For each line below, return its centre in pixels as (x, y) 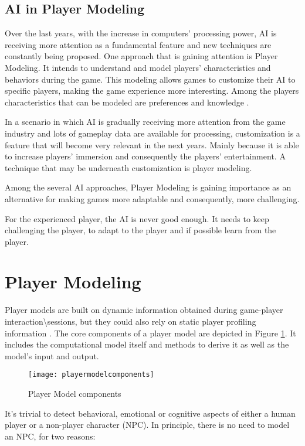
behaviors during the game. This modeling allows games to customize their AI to (150, 79)
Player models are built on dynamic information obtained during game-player (144, 310)
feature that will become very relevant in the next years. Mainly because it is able (152, 144)
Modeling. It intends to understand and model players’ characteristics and (138, 67)
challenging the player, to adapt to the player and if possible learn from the (140, 230)
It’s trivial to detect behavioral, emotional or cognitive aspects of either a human (150, 413)
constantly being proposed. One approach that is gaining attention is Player (141, 56)
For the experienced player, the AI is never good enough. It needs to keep (137, 218)
